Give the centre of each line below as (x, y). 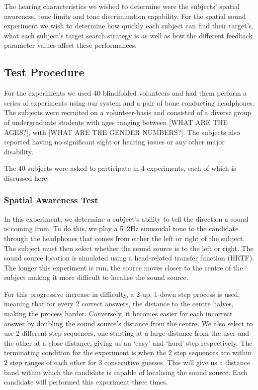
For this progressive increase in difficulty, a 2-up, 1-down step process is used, (122, 294)
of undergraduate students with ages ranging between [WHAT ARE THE (116, 122)
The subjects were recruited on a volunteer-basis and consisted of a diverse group (128, 112)
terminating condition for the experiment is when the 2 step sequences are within (128, 352)
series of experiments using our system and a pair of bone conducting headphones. (129, 102)
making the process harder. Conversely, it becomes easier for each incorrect (118, 314)
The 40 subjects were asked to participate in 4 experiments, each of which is (120, 168)
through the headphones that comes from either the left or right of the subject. (125, 238)
